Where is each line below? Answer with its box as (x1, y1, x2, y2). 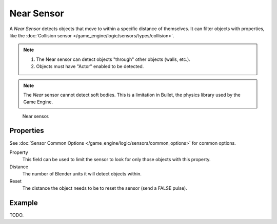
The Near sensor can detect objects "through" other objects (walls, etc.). (36, 56, 191, 62)
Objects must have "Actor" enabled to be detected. (36, 63, 144, 70)
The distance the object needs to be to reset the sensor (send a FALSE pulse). (22, 185, 187, 191)
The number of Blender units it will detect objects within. (22, 171, 142, 177)
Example (9, 198, 38, 207)
